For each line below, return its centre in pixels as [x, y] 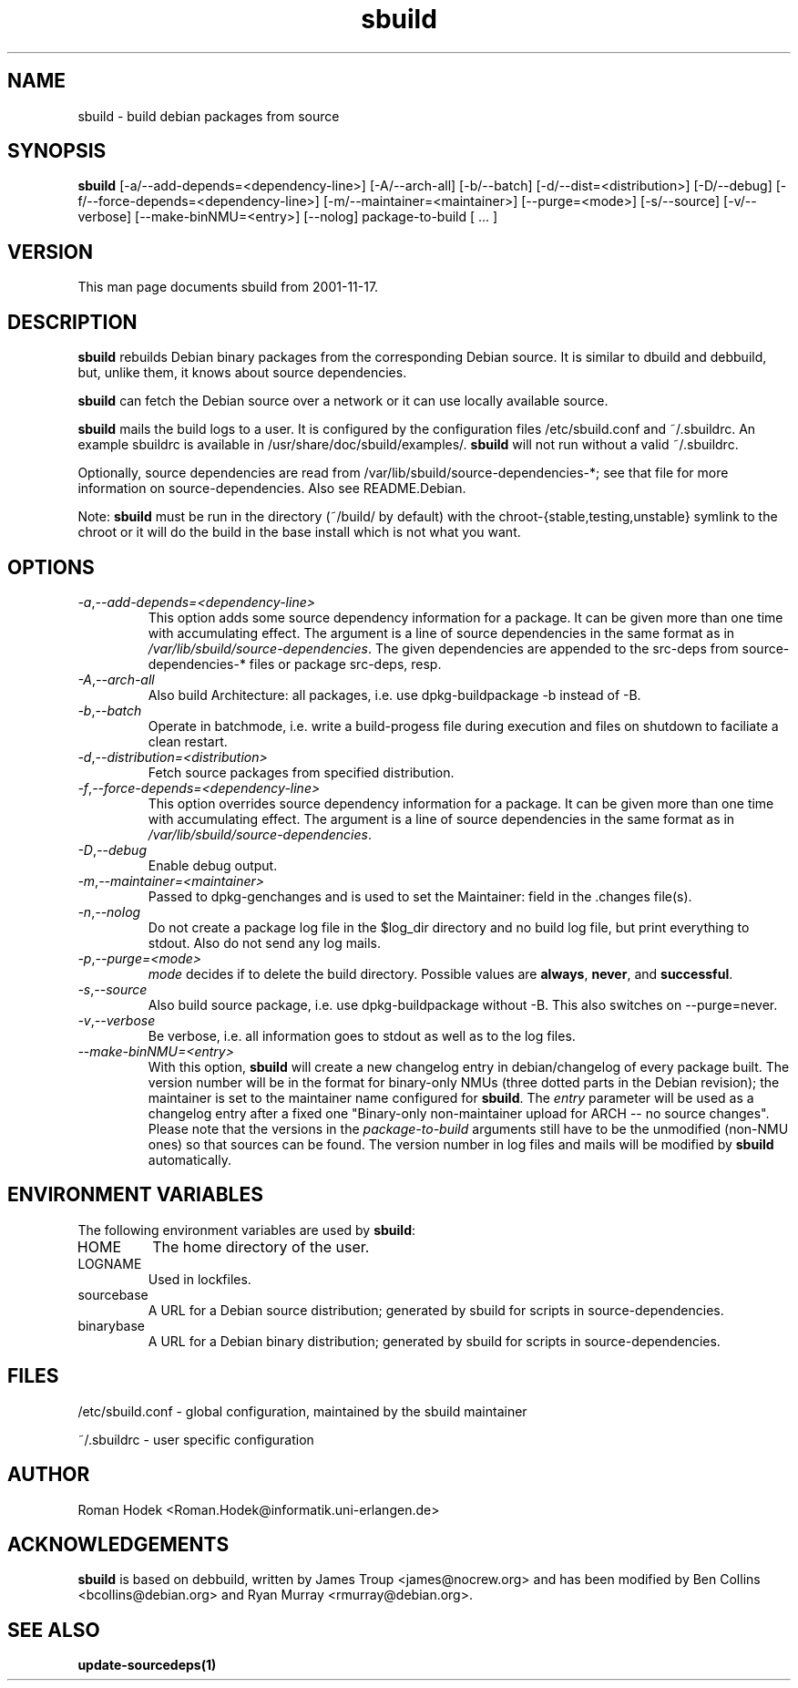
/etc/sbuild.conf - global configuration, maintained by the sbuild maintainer [302, 1411]
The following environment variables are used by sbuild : [247, 1230]
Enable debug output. [213, 865]
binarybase [112, 1325]
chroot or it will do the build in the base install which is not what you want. [299, 532]
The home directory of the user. [261, 1246]
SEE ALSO [54, 1630]
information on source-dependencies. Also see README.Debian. [272, 489]
